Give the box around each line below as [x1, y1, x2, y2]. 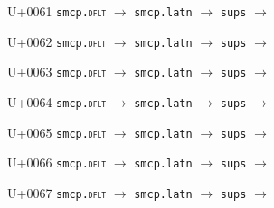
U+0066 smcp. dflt [7, 153, 107, 172]
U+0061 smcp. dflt [7, 2, 107, 20]
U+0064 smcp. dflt [7, 92, 107, 111]
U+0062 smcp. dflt [7, 32, 107, 50]
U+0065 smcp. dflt [7, 122, 107, 141]
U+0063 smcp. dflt [7, 62, 107, 81]
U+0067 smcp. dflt [7, 183, 107, 202]
